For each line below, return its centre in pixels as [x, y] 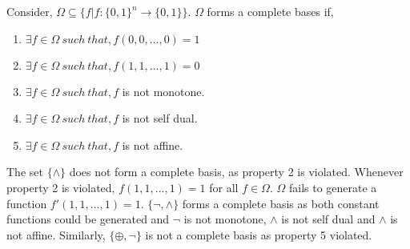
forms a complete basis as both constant [281, 203]
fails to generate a [333, 187]
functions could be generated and [88, 219]
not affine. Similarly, [56, 234]
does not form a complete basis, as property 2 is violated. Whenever [236, 172]
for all [224, 187]
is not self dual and [328, 219]
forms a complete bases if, [270, 11]
